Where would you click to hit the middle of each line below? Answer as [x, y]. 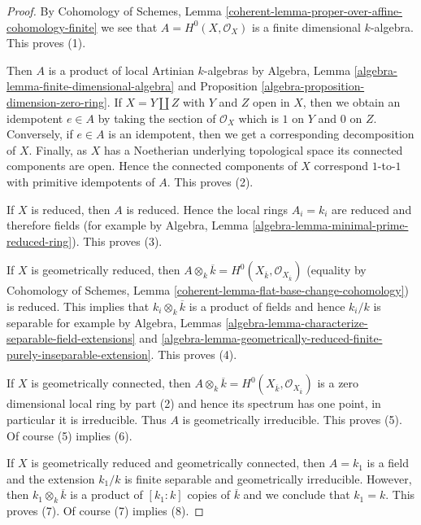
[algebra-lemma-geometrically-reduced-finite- [272, 338]
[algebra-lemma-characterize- [297, 322]
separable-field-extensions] [71, 338]
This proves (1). [46, 43]
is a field [388, 463]
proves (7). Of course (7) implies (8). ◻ [105, 511]
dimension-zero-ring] [57, 101]
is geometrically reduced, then [106, 270]
